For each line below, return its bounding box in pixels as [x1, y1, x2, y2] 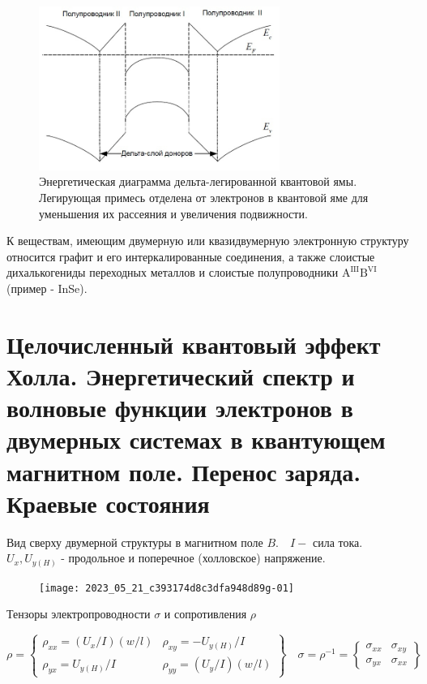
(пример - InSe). [6, 280, 88, 297]
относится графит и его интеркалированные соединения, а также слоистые [6, 247, 375, 265]
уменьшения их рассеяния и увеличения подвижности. [39, 204, 308, 222]
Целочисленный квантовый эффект [6, 327, 381, 360]
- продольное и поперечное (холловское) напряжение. [61, 549, 326, 566]
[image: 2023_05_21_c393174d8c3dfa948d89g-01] [39, 582, 294, 594]
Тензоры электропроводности [6, 605, 151, 622]
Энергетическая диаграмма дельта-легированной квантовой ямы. [39, 173, 357, 190]
